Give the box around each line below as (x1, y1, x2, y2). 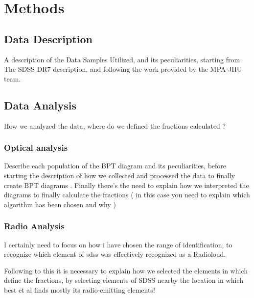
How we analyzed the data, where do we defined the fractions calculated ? (4, 120, 226, 131)
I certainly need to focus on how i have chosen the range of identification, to (4, 239, 232, 249)
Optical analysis (4, 141, 68, 154)
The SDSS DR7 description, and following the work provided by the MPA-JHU (4, 64, 242, 74)
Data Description (4, 31, 92, 46)
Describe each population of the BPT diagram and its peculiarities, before (4, 161, 227, 171)
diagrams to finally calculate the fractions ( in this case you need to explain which (4, 190, 250, 200)
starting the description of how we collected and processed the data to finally (4, 170, 235, 180)
